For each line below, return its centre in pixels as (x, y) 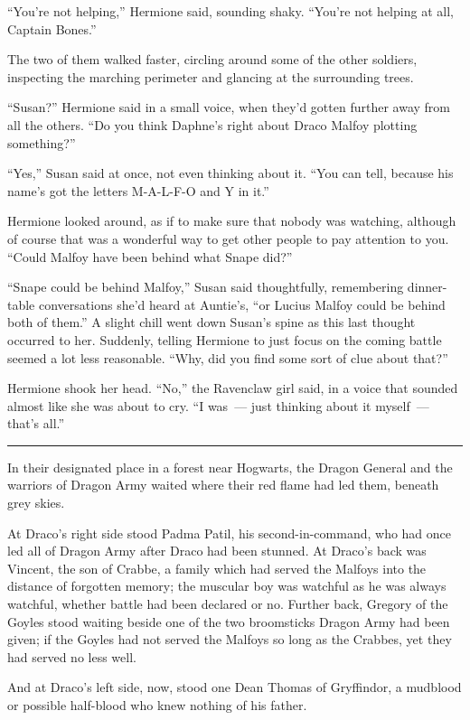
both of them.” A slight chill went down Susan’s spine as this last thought (211, 322)
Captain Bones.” (52, 28)
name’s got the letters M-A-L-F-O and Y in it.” (138, 190)
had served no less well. (72, 656)
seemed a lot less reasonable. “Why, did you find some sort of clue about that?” (228, 357)
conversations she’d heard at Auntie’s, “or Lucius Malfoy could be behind (242, 304)
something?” (42, 142)
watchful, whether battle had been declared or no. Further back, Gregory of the (228, 604)
